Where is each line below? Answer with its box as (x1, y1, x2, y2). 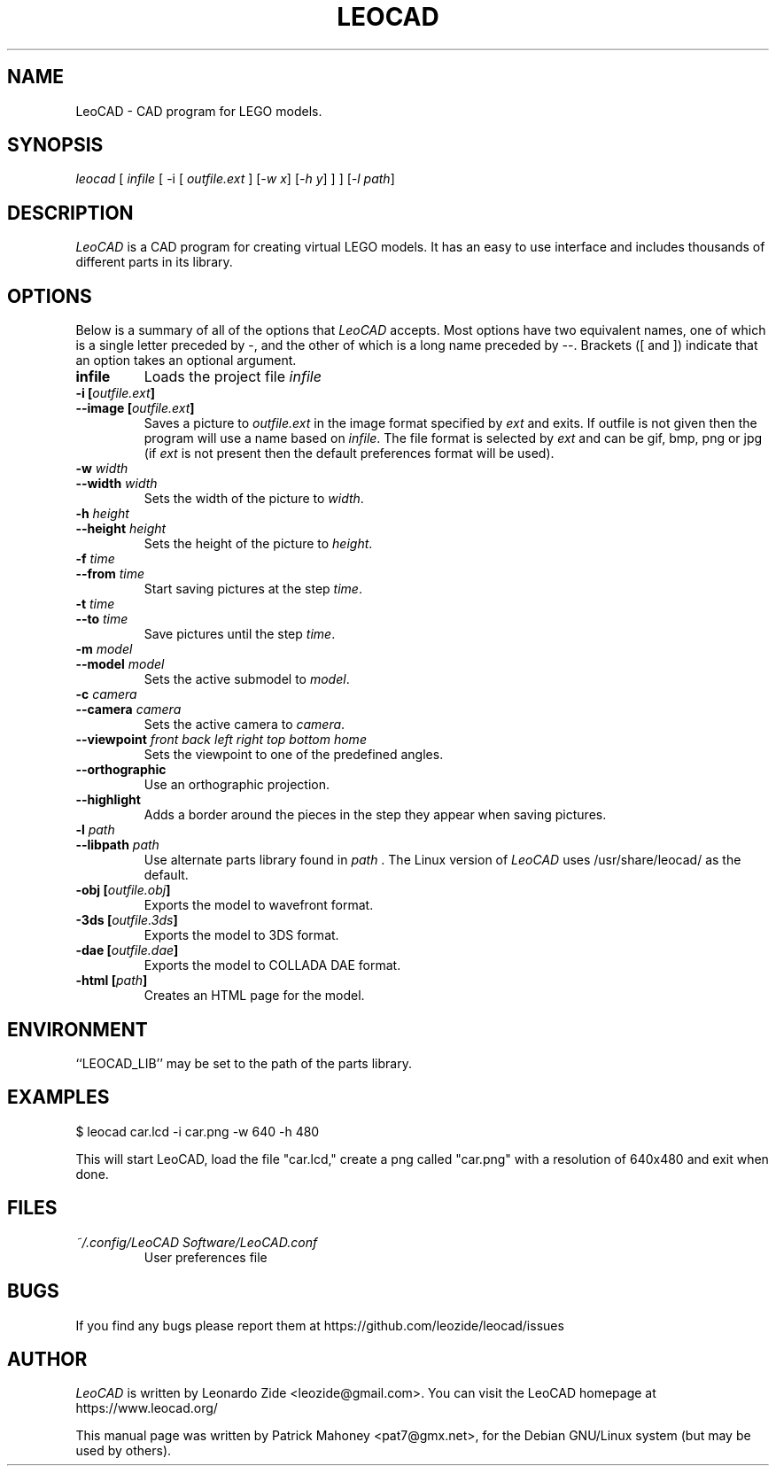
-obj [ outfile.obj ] (75, 882, 171, 898)
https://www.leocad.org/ (75, 1400, 218, 1416)
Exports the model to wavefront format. (144, 897, 374, 913)
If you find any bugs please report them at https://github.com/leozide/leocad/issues (75, 1317, 564, 1333)
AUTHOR (7, 1347, 88, 1370)
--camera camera (75, 702, 182, 717)
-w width (75, 461, 128, 477)
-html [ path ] (75, 973, 148, 988)
